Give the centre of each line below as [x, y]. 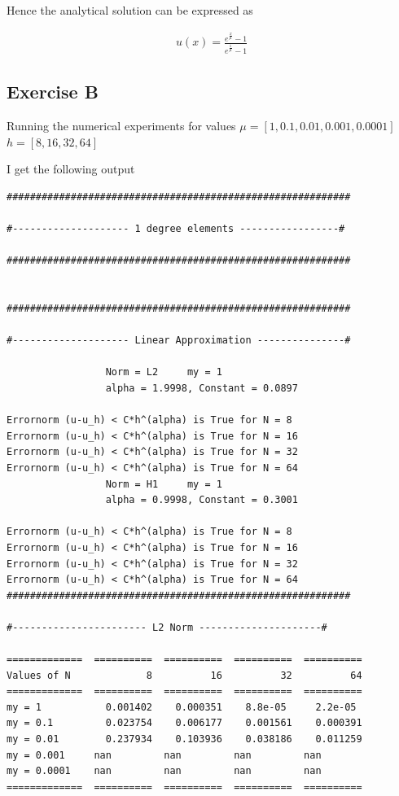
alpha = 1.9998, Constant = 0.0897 [202, 388]
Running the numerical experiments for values [121, 126]
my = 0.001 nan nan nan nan [164, 755]
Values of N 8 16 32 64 [184, 675]
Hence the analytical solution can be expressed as [130, 10]
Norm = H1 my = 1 [164, 484]
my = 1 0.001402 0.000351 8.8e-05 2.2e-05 [182, 707]
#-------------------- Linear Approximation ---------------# [179, 341]
